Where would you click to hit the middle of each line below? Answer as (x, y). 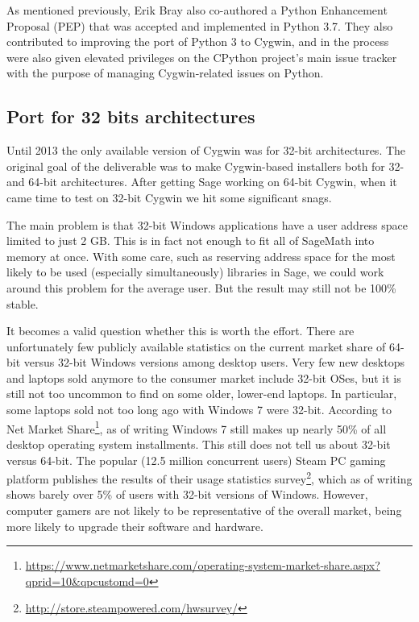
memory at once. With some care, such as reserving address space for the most (201, 256)
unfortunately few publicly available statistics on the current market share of (196, 346)
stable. (23, 303)
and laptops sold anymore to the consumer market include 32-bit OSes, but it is (204, 377)
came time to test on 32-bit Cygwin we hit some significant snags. (169, 197)
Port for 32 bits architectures (131, 116)
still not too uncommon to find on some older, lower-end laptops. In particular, (202, 394)
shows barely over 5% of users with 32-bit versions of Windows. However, (187, 494)
